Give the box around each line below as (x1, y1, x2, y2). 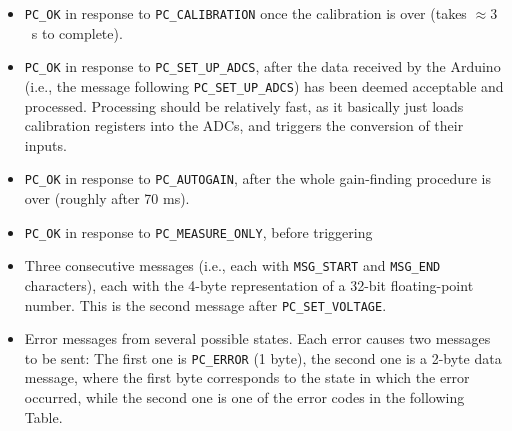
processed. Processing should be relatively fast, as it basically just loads (24, 95, 464, 116)
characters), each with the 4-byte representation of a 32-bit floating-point (24, 274, 474, 295)
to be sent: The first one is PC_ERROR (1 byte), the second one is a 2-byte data (24, 347, 502, 368)
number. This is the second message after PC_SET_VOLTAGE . (24, 294, 387, 315)
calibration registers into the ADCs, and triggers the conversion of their (24, 115, 464, 136)
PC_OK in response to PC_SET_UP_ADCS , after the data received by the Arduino (24, 56, 501, 77)
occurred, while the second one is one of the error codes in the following (24, 387, 465, 407)
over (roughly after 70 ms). (24, 188, 190, 208)
